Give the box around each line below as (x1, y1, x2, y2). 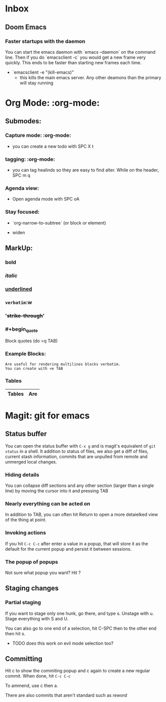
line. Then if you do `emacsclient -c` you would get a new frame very (5, 54, 146, 60)
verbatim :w (5, 299, 32, 306)
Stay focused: (5, 209, 40, 216)
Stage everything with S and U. (5, 615, 68, 621)
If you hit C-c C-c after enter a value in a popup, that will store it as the (5, 541, 149, 547)
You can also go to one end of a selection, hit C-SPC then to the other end (5, 625, 157, 631)
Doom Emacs (5, 23, 47, 31)
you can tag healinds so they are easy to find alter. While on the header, (12, 167, 159, 173)
